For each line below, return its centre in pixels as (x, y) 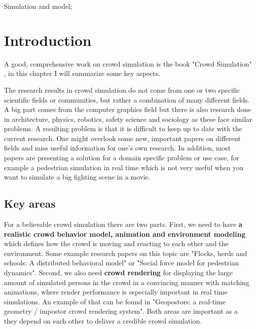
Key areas (30, 203)
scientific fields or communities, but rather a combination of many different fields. (127, 99)
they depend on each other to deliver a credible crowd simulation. (103, 320)
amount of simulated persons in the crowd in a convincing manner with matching (127, 282)
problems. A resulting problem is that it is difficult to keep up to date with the (123, 128)
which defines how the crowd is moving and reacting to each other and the (116, 243)
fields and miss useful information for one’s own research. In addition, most (117, 148)
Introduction (48, 40)
